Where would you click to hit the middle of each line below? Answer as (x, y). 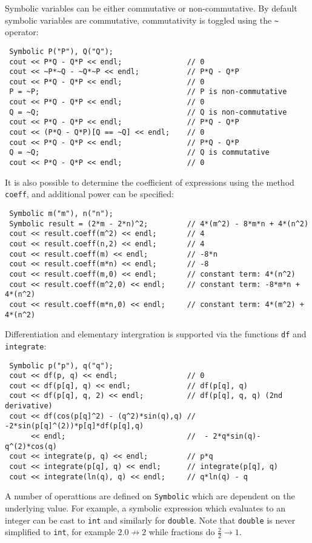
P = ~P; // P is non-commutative (148, 92)
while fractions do (182, 532)
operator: (22, 32)
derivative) (29, 406)
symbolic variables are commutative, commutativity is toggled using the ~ (142, 20)
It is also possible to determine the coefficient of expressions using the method (150, 182)
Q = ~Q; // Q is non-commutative (148, 112)
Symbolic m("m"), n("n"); (61, 213)
